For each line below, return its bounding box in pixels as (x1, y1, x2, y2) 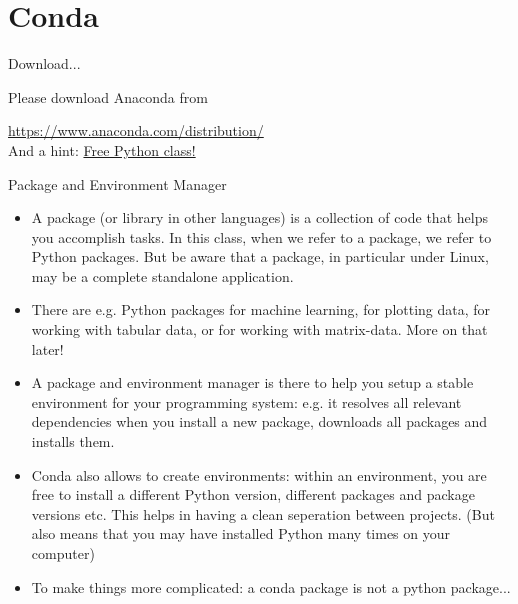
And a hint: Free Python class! (8, 139, 196, 160)
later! (31, 338, 64, 359)
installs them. (31, 431, 115, 452)
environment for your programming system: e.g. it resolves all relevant (31, 391, 462, 412)
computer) (31, 543, 95, 563)
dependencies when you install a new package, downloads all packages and (31, 411, 488, 432)
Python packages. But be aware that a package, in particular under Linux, (31, 246, 489, 267)
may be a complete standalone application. (31, 265, 294, 286)
